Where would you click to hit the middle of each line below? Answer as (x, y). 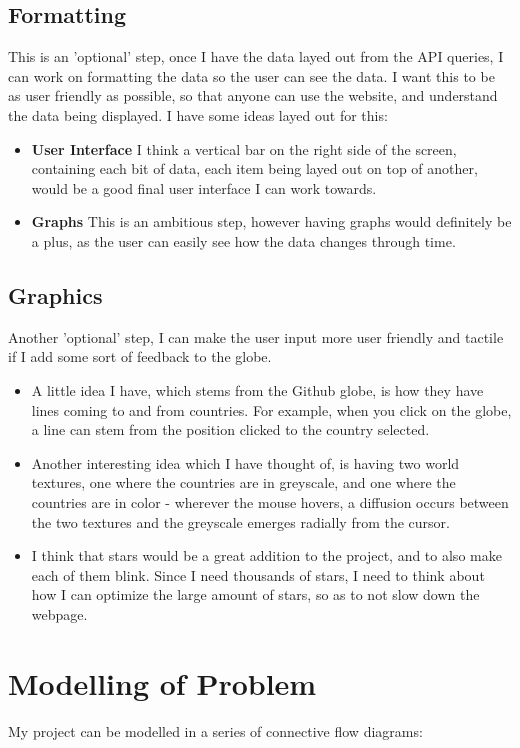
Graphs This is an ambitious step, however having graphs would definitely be (271, 221)
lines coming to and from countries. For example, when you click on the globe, (271, 409)
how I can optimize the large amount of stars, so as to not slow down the (255, 594)
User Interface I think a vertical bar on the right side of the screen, (244, 148)
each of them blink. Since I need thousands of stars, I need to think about (258, 574)
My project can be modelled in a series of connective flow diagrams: (215, 730)
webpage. (59, 613)
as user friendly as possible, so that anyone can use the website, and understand (253, 95)
